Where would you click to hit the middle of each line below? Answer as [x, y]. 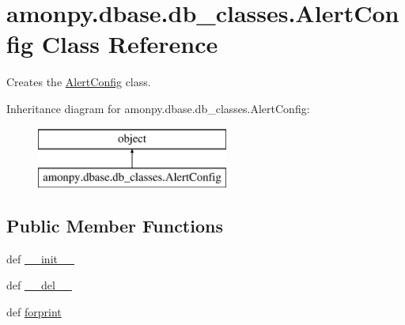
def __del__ [39, 285]
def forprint [34, 312]
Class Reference [130, 44]
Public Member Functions [115, 226]
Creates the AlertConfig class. [79, 82]
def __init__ [40, 258]
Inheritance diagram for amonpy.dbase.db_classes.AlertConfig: [158, 108]
